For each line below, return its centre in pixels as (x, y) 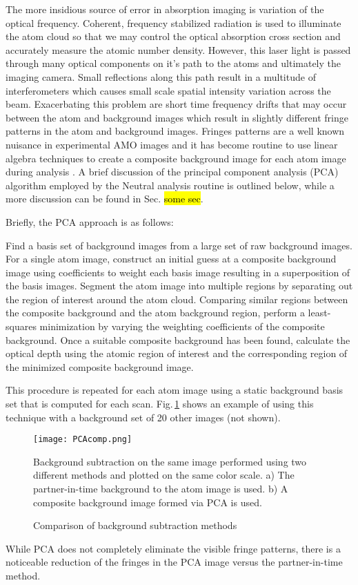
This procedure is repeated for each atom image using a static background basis (175, 390)
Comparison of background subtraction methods (135, 525)
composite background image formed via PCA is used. (148, 502)
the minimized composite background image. (100, 366)
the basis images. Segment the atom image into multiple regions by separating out (179, 286)
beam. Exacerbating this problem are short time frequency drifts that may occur (176, 104)
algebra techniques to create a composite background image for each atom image (176, 158)
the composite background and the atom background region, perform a (155, 313)
